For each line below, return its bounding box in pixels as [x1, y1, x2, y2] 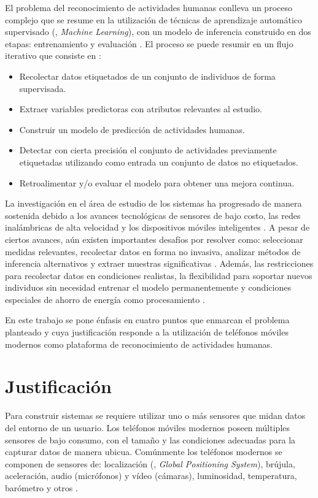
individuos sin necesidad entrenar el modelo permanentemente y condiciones [5, 281, 291, 294]
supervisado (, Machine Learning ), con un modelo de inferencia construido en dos [5, 25, 311, 38]
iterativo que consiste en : [5, 49, 101, 62]
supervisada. [19, 82, 66, 94]
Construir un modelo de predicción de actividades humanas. [19, 123, 245, 136]
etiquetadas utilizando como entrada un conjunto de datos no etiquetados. [19, 155, 298, 168]
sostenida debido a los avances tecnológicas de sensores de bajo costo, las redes [5, 209, 301, 221]
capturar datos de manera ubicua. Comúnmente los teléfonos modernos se [5, 445, 282, 458]
